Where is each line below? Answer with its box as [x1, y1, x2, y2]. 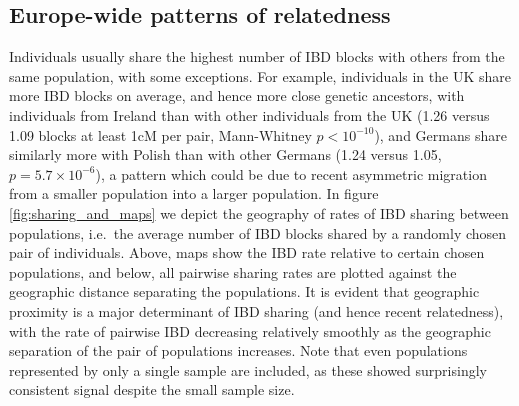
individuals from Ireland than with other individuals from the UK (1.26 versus [9, 104, 490, 125]
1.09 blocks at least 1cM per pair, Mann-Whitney [9, 124, 312, 145]
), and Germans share [374, 124, 507, 145]
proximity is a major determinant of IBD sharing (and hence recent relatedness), [9, 300, 504, 321]
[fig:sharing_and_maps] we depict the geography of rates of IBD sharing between [9, 202, 509, 223]
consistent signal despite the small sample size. [9, 379, 295, 400]
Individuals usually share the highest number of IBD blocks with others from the [9, 46, 505, 67]
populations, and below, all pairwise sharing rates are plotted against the [9, 261, 457, 282]
